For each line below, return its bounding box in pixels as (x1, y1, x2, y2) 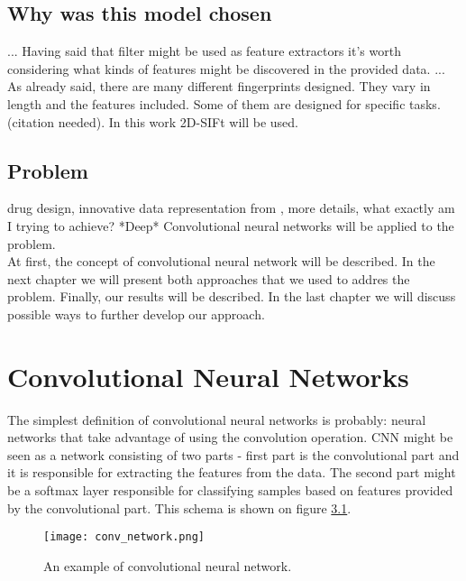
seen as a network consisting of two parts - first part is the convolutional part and (7, 445, 460, 464)
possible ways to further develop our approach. (7, 304, 265, 323)
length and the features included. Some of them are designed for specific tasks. (7, 94, 441, 113)
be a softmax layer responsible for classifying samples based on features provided (7, 481, 453, 500)
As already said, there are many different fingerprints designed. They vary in (7, 77, 431, 96)
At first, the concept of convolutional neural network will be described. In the (7, 252, 435, 271)
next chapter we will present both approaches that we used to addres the (7, 269, 410, 288)
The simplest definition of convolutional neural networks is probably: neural (7, 410, 426, 429)
